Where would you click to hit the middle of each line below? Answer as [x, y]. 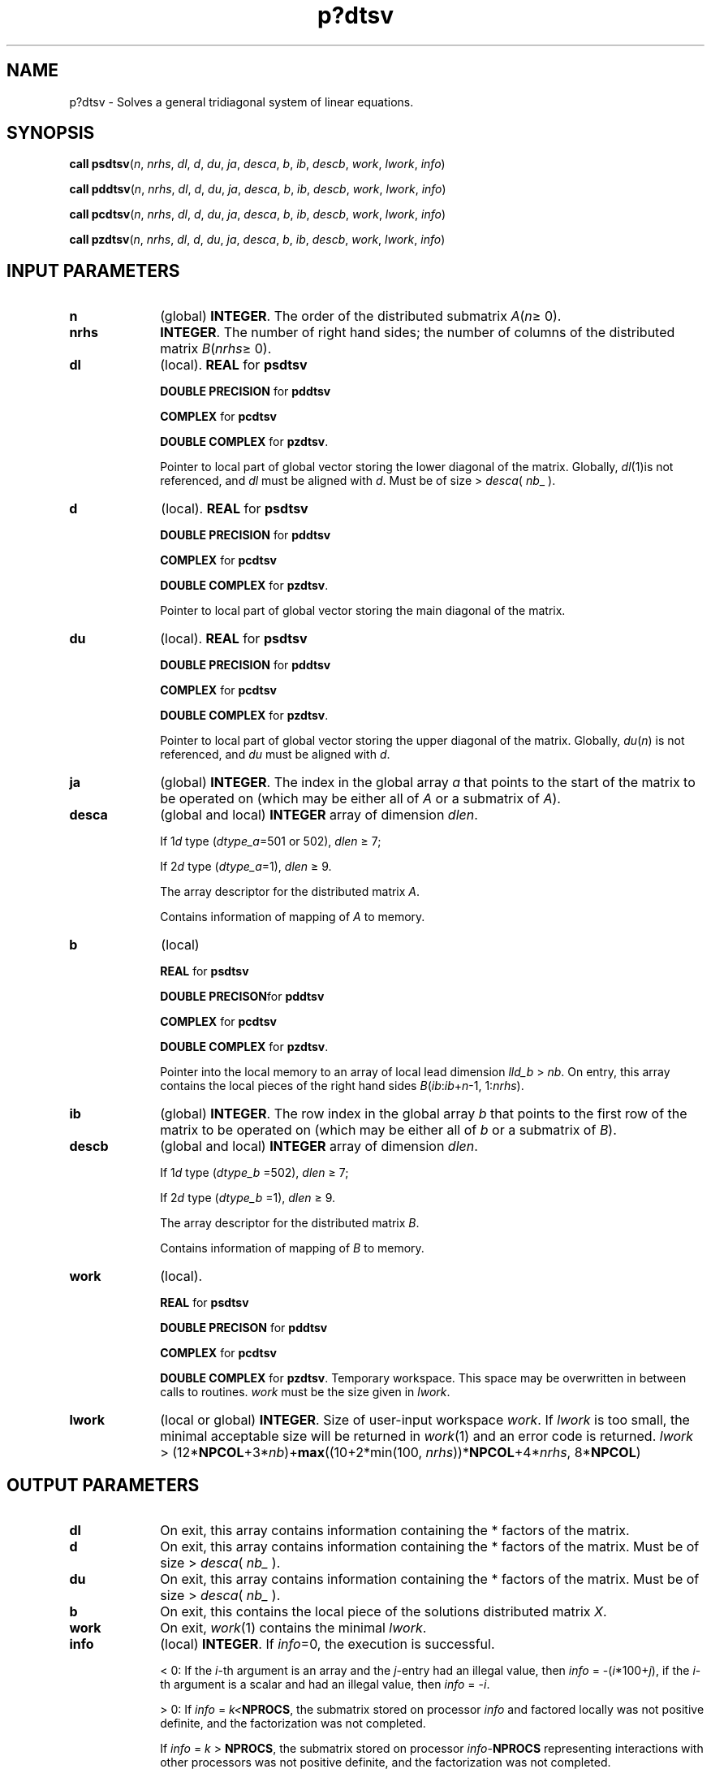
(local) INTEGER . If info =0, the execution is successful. [327, 1644]
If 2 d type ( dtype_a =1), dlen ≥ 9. [246, 867]
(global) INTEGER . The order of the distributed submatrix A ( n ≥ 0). [361, 316]
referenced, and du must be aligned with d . [275, 755]
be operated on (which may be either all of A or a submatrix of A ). [360, 799]
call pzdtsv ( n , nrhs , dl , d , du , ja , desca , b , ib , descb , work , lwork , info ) [257, 240]
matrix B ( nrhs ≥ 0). [216, 349]
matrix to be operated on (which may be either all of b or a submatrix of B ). [388, 1130]
